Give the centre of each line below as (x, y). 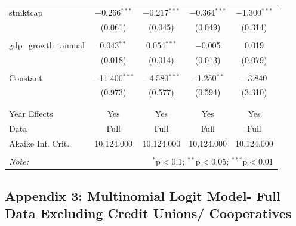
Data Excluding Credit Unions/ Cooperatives (148, 213)
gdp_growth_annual (47, 44)
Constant (26, 77)
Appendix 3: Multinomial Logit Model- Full (143, 196)
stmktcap (26, 12)
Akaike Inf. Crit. (39, 143)
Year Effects (31, 113)
